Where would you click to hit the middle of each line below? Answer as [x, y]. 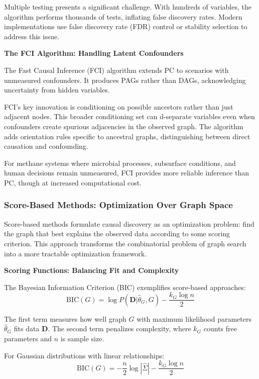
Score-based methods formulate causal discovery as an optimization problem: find [129, 223]
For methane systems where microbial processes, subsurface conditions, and [120, 163]
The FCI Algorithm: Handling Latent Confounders [94, 53]
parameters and [28, 338]
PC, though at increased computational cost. [73, 182]
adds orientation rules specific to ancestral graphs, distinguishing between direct [127, 136]
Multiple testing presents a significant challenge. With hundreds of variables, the [128, 7]
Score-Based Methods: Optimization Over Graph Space [118, 205]
